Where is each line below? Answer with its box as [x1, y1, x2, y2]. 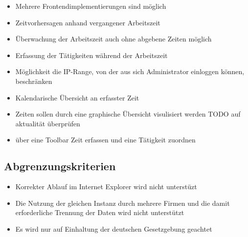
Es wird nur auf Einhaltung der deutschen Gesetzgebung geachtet [15, 223, 212, 234]
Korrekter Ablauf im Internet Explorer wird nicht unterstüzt [15, 181, 197, 192]
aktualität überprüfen [15, 118, 80, 128]
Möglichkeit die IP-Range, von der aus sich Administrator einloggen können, [15, 66, 245, 77]
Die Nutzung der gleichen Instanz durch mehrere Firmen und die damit [15, 197, 230, 208]
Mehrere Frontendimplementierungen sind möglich [15, 1, 166, 11]
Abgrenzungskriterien [4, 158, 116, 174]
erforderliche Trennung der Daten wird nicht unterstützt [15, 207, 184, 217]
